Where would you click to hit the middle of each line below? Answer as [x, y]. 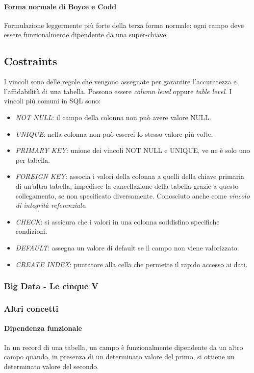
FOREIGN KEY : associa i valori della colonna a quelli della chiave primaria [130, 176]
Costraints [31, 61]
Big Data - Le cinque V [51, 286]
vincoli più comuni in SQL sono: [52, 101]
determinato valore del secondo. [51, 366]
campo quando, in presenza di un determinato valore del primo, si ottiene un [119, 357]
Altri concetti [31, 308]
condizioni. [32, 231]
